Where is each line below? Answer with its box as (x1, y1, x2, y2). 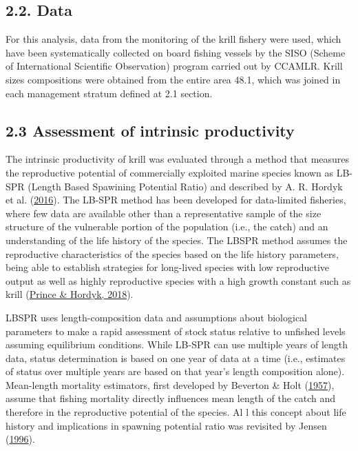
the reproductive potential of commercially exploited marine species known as (6, 165, 333, 179)
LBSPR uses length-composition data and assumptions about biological (6, 310, 307, 324)
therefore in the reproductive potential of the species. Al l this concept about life (6, 405, 346, 419)
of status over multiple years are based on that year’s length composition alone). (6, 364, 345, 379)
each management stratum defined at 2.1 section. (6, 86, 213, 100)
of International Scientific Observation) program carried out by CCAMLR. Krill (6, 59, 343, 73)
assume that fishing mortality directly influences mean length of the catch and (6, 391, 336, 405)
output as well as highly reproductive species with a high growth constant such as (6, 273, 351, 288)
